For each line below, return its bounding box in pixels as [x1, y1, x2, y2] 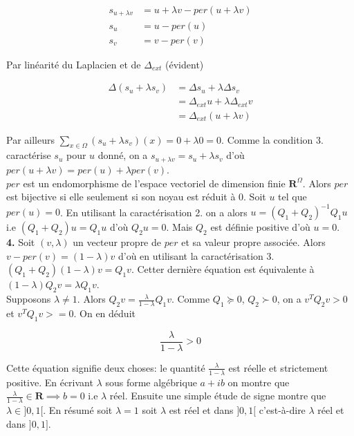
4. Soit [6, 235, 35, 249]
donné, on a [97, 148, 148, 162]
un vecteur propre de [73, 235, 161, 249]
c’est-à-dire [259, 403, 306, 417]
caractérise [6, 148, 51, 162]
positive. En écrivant [6, 375, 93, 389]
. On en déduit [73, 306, 136, 321]
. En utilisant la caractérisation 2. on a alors [60, 205, 248, 219]
